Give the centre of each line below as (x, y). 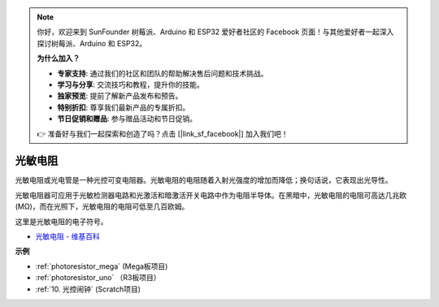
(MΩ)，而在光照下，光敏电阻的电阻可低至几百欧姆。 (102, 206)
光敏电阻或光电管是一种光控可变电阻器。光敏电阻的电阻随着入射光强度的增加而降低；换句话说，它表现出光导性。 (204, 180)
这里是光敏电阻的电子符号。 (61, 221)
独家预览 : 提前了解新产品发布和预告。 (120, 96)
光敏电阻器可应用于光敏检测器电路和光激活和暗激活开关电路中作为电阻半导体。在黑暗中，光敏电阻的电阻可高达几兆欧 (211, 195)
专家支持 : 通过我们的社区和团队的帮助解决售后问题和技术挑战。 (163, 73)
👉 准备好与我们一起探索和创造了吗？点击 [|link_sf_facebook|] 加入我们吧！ (163, 133)
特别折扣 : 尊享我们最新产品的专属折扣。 (124, 107)
